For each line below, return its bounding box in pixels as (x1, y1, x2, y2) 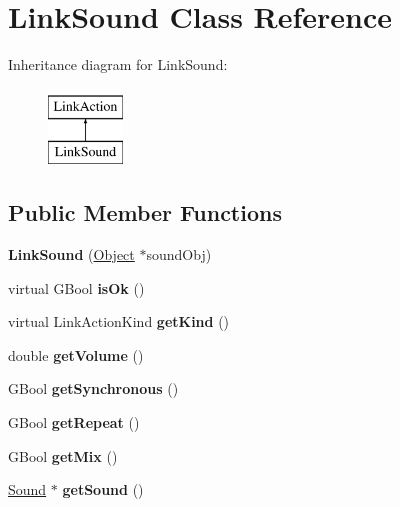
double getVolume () (8, 344, 144, 365)
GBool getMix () (8, 445, 118, 466)
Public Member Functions (8, 197, 282, 228)
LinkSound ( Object (8, 244, 135, 265)
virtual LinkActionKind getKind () (8, 311, 230, 332)
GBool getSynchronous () (8, 378, 179, 399)
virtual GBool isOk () (8, 277, 145, 298)
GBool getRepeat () (8, 412, 140, 433)
